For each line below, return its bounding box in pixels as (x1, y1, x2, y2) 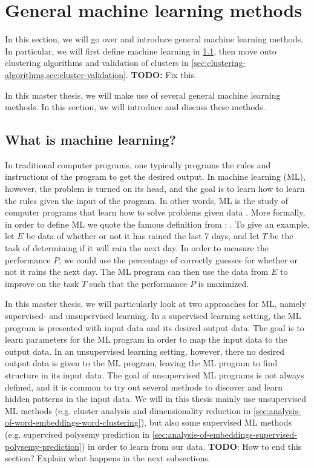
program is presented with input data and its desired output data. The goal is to (5, 321, 304, 334)
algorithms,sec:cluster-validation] (5, 68, 126, 81)
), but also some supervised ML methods (140, 416, 292, 429)
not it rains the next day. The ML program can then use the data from (5, 265, 269, 278)
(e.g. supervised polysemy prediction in (5, 427, 150, 440)
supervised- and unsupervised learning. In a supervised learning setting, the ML (5, 309, 301, 322)
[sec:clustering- (191, 56, 246, 69)
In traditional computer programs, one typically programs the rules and (5, 158, 271, 171)
